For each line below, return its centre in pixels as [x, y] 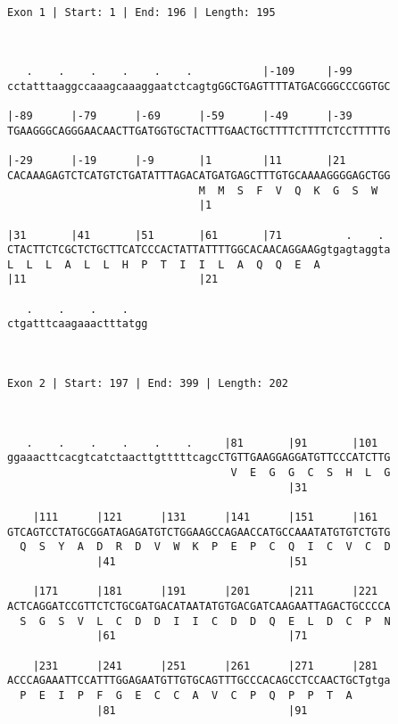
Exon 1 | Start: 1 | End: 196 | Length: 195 [141, 12]
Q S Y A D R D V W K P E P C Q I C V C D [205, 547]
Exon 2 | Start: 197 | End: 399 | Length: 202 [148, 384]
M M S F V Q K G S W [288, 190]
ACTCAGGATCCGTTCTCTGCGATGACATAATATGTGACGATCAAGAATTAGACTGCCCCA [199, 606]
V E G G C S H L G [311, 473]
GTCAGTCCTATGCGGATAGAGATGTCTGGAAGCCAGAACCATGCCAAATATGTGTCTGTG [199, 532]
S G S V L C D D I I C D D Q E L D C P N [205, 621]
